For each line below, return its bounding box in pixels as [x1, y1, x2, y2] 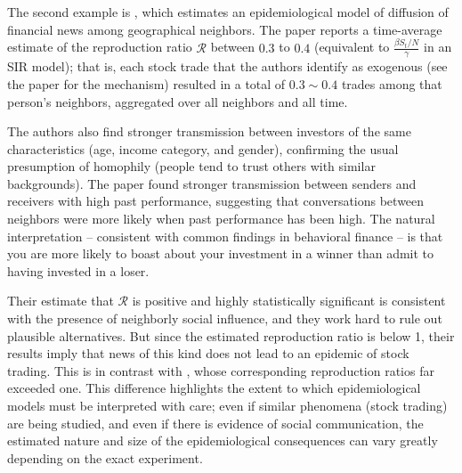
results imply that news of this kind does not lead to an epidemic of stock [7, 344, 409, 363]
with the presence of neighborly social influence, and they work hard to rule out [7, 309, 442, 328]
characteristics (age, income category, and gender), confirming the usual [7, 139, 399, 158]
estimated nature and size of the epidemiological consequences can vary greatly [7, 431, 438, 450]
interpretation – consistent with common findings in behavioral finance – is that [7, 226, 443, 245]
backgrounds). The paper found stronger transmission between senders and [7, 174, 417, 192]
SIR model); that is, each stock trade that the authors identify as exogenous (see [7, 57, 448, 76]
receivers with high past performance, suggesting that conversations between [7, 192, 425, 210]
